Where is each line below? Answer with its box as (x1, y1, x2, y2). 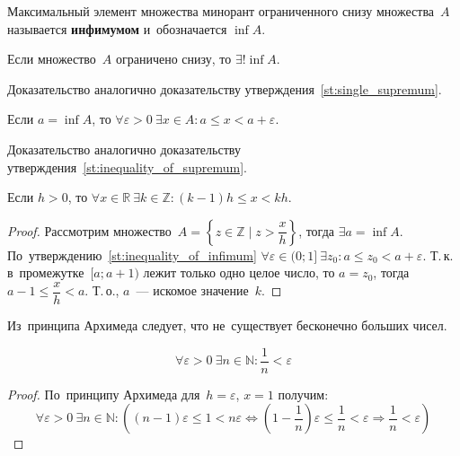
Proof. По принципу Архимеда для (7, 384, 200, 403)
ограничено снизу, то (115, 49, 232, 68)
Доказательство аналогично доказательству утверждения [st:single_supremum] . (7, 79, 442, 98)
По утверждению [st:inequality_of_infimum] (7, 245, 257, 264)
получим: (278, 384, 329, 403)
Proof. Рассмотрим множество (7, 221, 172, 240)
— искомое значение (136, 281, 249, 300)
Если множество (7, 49, 96, 68)
